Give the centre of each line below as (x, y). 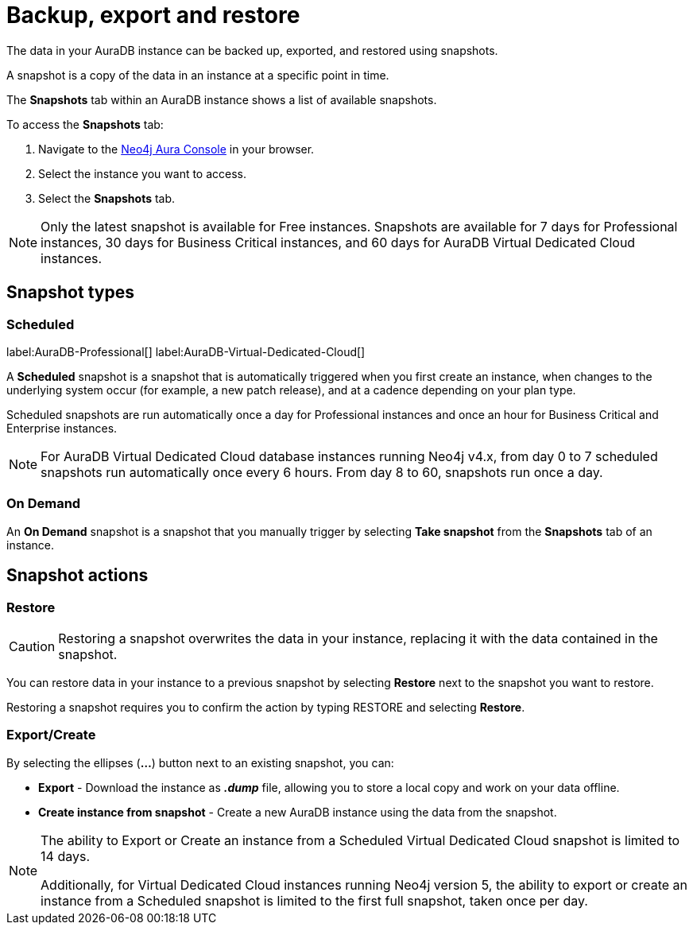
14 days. (65, 856)
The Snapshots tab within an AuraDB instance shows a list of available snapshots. (222, 99)
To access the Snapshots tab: (85, 124)
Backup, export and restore (153, 15)
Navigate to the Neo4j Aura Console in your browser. (176, 149)
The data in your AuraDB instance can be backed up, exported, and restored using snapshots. (252, 50)
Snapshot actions (77, 576)
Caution (32, 646)
